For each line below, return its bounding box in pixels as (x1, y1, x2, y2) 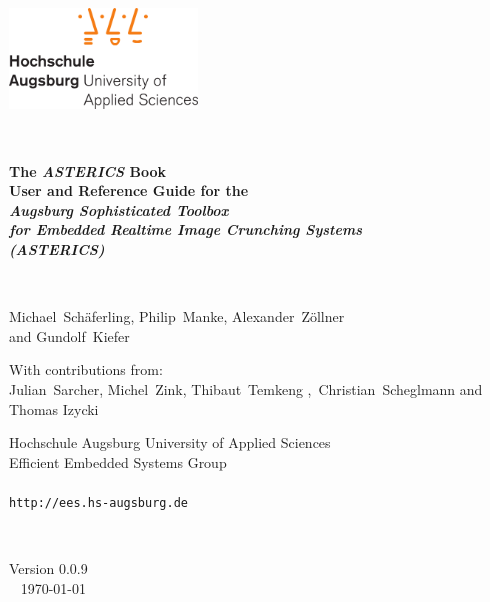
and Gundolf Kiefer (9, 325, 130, 346)
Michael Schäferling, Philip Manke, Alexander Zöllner (9, 306, 345, 327)
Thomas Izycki (9, 398, 99, 419)
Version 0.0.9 (9, 558, 88, 579)
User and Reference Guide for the (9, 180, 249, 201)
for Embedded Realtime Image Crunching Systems (9, 219, 362, 240)
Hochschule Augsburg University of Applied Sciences (9, 432, 331, 453)
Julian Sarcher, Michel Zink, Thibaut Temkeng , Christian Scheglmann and (9, 379, 483, 400)
